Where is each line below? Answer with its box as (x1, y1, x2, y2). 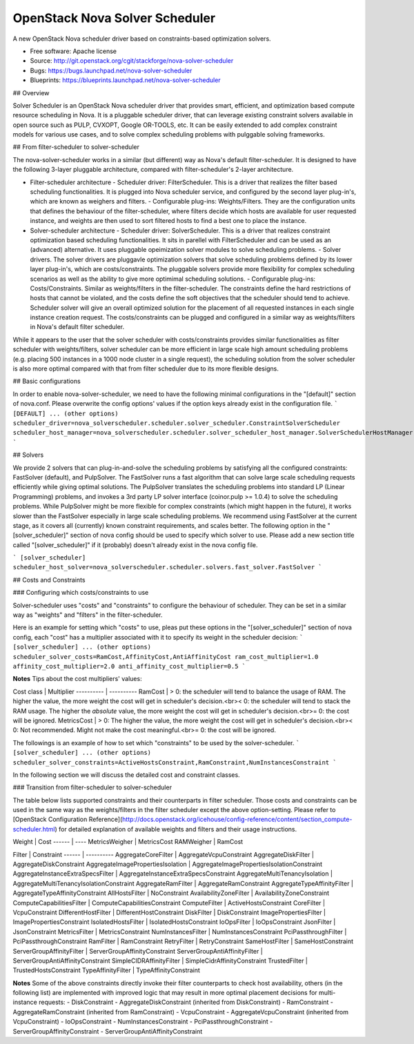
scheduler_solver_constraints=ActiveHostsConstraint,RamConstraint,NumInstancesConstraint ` (12, 758, 337, 766)
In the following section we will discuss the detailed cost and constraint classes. (12, 770, 241, 779)
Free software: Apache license (30, 47, 117, 55)
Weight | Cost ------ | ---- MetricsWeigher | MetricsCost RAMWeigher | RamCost (12, 838, 244, 846)
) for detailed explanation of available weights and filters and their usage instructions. (55, 825, 297, 833)
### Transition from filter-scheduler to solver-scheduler (12, 783, 172, 791)
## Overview (12, 88, 50, 97)
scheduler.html (12, 825, 55, 833)
